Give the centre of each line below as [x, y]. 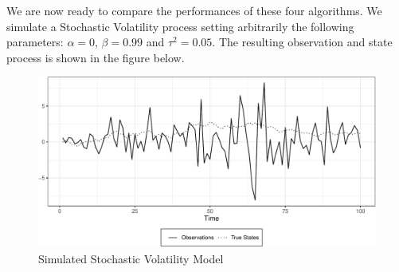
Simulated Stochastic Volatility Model [131, 258]
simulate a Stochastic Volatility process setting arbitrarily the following [180, 26]
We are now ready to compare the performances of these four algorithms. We [194, 10]
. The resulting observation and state [302, 42]
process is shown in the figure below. [96, 57]
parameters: [35, 42]
